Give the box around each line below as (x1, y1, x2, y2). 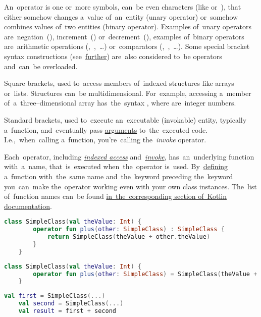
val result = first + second (18, 307, 117, 315)
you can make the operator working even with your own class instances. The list (4, 181, 257, 191)
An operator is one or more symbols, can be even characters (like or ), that (4, 2, 241, 12)
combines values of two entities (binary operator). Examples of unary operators (4, 21, 252, 32)
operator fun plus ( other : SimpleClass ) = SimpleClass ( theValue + (33, 270, 257, 278)
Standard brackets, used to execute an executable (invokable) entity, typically (4, 114, 247, 125)
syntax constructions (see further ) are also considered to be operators (4, 50, 222, 61)
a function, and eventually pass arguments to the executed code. (4, 124, 208, 135)
